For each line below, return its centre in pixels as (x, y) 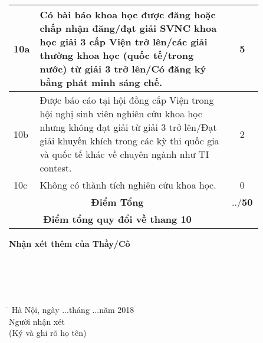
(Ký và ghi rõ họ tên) (48, 333)
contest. (56, 168)
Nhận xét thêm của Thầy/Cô (70, 243)
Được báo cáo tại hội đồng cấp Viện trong (127, 100)
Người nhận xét (37, 321)
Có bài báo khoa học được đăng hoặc (128, 14)
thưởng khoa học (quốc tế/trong (117, 55)
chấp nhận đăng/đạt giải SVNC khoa (128, 28)
